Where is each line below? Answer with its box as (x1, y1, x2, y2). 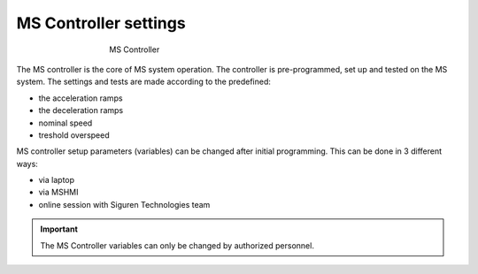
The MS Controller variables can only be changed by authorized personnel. (40, 240, 314, 251)
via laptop (38, 175, 75, 186)
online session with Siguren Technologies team (38, 199, 211, 209)
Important (40, 224, 79, 234)
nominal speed (38, 118, 93, 128)
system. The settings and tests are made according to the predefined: (16, 76, 272, 88)
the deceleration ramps (38, 105, 124, 116)
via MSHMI (38, 186, 79, 198)
